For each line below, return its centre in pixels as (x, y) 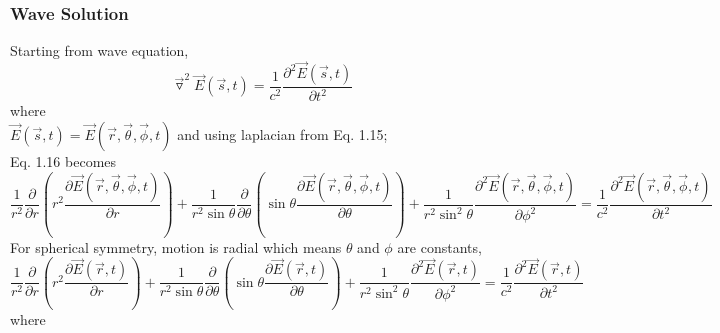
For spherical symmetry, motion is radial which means (176, 246)
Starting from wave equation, (99, 50)
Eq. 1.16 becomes (63, 161)
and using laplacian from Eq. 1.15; (282, 134)
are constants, (439, 246)
